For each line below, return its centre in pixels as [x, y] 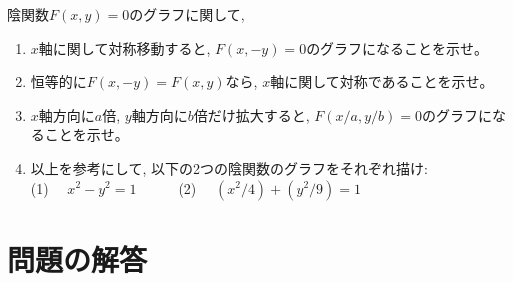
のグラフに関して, [187, 14]
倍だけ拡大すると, [251, 114]
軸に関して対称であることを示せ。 [382, 81]
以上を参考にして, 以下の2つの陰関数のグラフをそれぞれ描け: [229, 167]
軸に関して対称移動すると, [124, 47]
